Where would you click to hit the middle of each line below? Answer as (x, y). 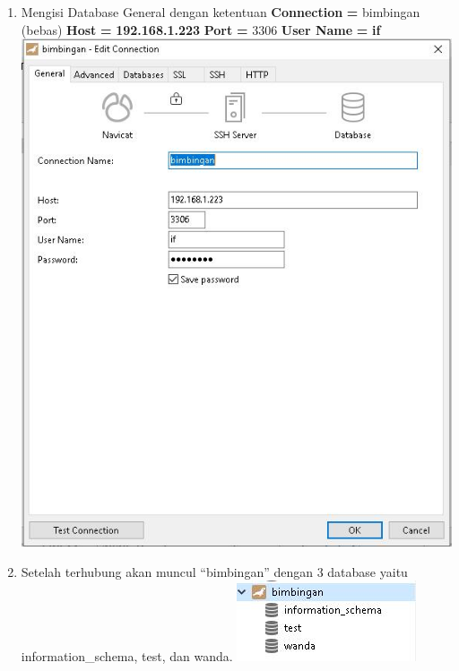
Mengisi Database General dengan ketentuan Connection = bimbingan (221, 12)
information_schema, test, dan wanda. (127, 656)
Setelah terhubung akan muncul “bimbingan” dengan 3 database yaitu (214, 571)
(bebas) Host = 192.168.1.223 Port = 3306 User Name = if (201, 29)
